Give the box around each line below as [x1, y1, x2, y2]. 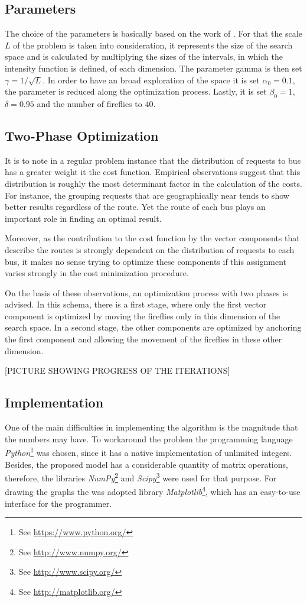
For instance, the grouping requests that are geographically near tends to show [5, 189, 289, 201]
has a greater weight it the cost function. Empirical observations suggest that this [5, 166, 301, 178]
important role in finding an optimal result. [5, 212, 162, 224]
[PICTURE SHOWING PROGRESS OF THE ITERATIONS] [5, 364, 230, 377]
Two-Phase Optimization [5, 126, 159, 144]
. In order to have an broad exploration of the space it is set [43, 73, 260, 86]
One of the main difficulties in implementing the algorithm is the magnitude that [5, 421, 298, 433]
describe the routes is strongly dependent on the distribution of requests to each [5, 243, 295, 255]
